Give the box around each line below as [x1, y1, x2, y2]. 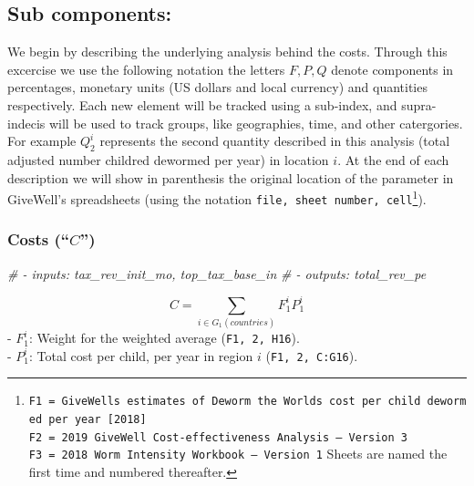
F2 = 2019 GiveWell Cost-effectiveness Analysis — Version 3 [28, 430, 408, 444]
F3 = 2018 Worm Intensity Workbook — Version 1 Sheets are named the [28, 444, 448, 463]
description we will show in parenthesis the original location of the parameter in [7, 168, 454, 187]
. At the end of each [337, 150, 449, 169]
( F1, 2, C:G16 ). [265, 346, 358, 365]
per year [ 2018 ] [48, 413, 147, 427]
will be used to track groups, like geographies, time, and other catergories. [48, 113, 463, 132]
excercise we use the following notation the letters [7, 59, 285, 78]
